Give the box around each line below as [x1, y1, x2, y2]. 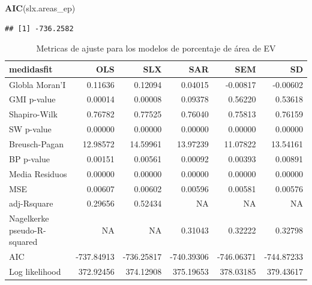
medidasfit [9, 62, 53, 75]
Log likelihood [9, 265, 61, 278]
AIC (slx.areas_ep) [5, 2, 76, 14]
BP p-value [9, 152, 50, 165]
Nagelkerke [9, 212, 49, 225]
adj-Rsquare [9, 197, 53, 210]
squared [9, 235, 38, 248]
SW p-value [9, 123, 52, 135]
